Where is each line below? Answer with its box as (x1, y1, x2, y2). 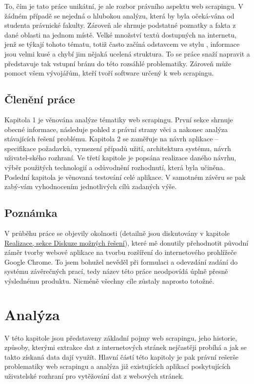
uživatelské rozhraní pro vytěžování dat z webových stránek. (4, 370, 184, 381)
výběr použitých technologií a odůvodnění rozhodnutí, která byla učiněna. (4, 162, 225, 172)
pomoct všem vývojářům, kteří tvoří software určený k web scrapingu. (4, 68, 214, 78)
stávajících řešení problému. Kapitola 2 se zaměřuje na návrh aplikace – (4, 134, 219, 144)
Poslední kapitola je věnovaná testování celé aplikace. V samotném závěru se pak (4, 172, 246, 182)
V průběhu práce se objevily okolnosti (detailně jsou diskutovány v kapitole (4, 228, 230, 238)
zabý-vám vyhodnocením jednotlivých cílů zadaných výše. (4, 181, 177, 192)
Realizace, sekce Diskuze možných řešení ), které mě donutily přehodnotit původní (4, 237, 249, 248)
